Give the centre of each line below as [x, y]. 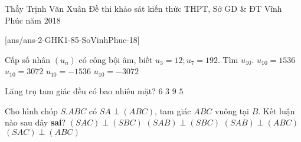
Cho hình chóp [31, 110]
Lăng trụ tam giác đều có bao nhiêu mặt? [80, 90]
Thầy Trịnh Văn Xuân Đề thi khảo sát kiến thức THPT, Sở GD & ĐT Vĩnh [143, 8]
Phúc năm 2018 [33, 20]
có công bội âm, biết [116, 59]
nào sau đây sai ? [35, 122]
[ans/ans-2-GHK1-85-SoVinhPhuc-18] [72, 40]
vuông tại [232, 110]
